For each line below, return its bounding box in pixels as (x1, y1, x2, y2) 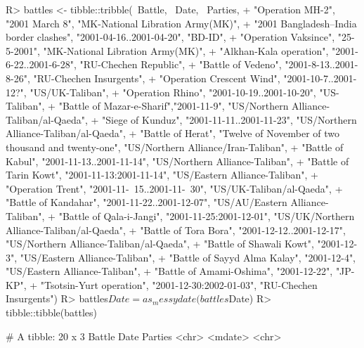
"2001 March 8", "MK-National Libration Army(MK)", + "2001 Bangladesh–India (6, 15, 357, 30)
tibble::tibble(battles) (6, 305, 98, 320)
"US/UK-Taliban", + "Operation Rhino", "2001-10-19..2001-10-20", (30, 84, 316, 99)
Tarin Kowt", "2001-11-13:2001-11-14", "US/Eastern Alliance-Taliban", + (6, 167, 318, 182)
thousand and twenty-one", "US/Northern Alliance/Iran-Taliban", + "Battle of (6, 139, 344, 154)
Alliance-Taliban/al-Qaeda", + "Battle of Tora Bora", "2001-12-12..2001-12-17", (6, 222, 346, 237)
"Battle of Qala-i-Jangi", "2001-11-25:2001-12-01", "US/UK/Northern (58, 208, 355, 223)
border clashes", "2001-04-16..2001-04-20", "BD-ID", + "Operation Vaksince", (6, 30, 335, 44)
